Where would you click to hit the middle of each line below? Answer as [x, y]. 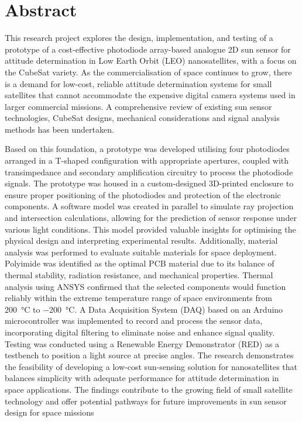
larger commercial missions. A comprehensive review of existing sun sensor [138, 106]
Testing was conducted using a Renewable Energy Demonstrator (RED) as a [142, 343]
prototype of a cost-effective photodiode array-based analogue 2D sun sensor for [148, 49]
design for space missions [49, 412]
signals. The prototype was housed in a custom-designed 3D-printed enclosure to [149, 183]
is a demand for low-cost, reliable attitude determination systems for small [138, 83]
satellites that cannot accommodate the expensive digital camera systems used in [150, 95]
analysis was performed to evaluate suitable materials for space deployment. [141, 252]
